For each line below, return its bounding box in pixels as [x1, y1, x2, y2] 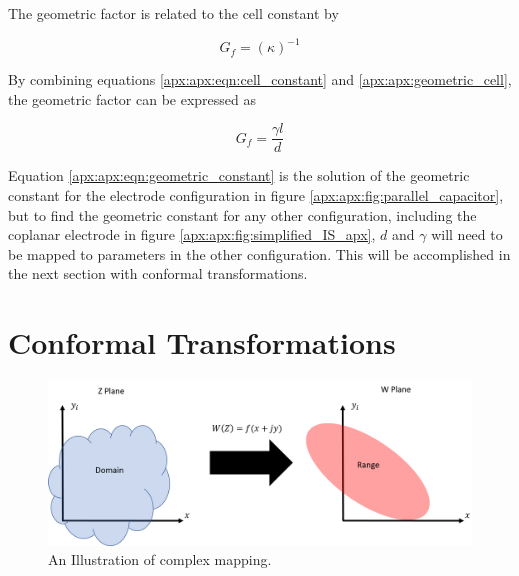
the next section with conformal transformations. [8, 263, 308, 284]
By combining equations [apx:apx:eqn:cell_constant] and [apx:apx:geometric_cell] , [8, 69, 512, 90]
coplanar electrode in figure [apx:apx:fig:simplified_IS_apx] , [8, 224, 376, 245]
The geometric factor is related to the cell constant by [8, 3, 339, 23]
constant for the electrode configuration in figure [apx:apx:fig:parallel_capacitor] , [8, 184, 504, 205]
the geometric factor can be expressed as [8, 88, 257, 109]
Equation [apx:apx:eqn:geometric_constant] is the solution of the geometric [8, 165, 470, 186]
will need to [431, 224, 503, 245]
